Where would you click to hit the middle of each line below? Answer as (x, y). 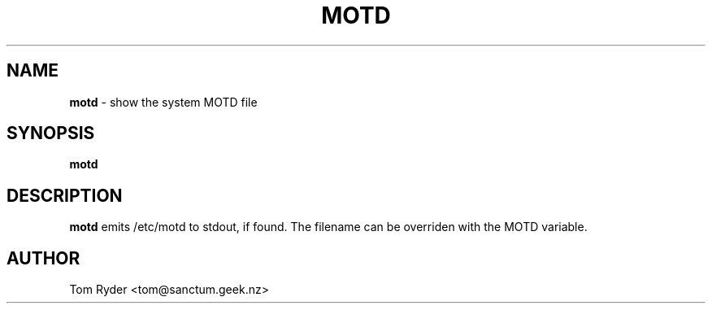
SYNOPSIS (51, 133)
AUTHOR (43, 258)
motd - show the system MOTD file (163, 102)
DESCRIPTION (65, 195)
